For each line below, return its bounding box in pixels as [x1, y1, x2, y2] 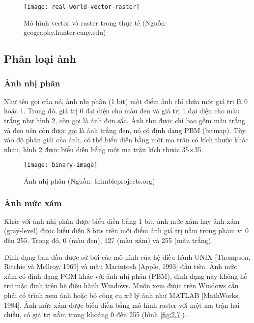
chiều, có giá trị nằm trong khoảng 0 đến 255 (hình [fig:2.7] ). [4, 309, 187, 320]
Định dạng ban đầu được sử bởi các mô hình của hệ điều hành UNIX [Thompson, [4, 251, 251, 262]
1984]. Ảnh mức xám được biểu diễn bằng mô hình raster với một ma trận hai [4, 299, 240, 310]
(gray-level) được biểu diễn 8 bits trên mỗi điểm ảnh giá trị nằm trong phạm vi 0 [4, 225, 249, 236]
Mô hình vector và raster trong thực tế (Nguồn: [24, 17, 167, 27]
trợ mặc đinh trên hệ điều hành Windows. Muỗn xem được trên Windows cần [4, 280, 239, 291]
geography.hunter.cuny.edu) [24, 27, 106, 37]
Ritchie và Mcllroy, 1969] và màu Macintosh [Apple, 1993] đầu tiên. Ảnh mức [4, 261, 237, 271]
